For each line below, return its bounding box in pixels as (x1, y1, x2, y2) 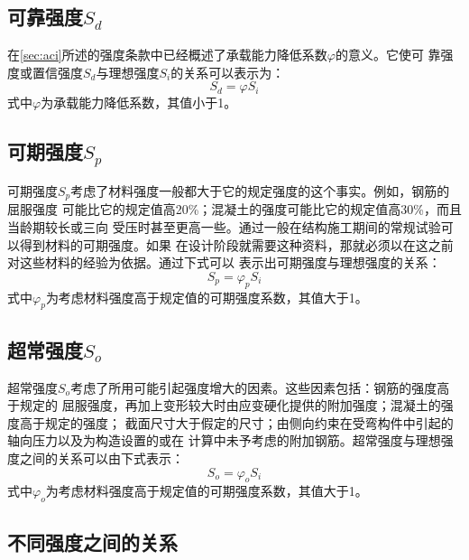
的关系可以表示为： (170, 62, 285, 81)
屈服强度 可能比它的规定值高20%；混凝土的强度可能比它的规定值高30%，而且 (7, 200, 462, 219)
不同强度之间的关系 (7, 527, 178, 555)
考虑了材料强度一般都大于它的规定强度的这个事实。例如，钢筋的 (70, 181, 450, 200)
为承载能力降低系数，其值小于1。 (41, 93, 237, 112)
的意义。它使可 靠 (335, 45, 441, 64)
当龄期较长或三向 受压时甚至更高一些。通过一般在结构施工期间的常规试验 (7, 218, 441, 237)
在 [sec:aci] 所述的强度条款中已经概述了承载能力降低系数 (7, 45, 327, 64)
